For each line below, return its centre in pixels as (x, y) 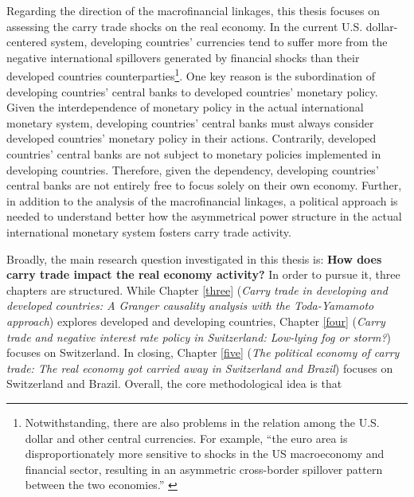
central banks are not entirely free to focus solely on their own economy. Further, (204, 185)
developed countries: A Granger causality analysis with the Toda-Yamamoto (190, 305)
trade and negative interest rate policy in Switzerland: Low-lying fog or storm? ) (199, 337)
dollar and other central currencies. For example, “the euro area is (186, 438)
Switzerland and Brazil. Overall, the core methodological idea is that (174, 384)
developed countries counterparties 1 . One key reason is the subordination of (191, 75)
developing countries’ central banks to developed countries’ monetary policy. (192, 91)
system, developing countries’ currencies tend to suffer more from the (219, 42)
